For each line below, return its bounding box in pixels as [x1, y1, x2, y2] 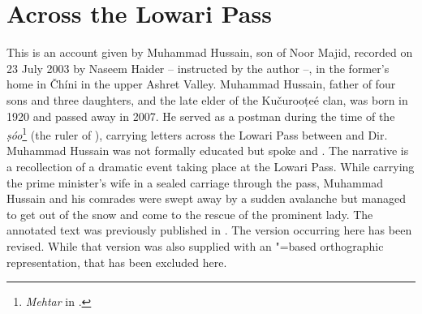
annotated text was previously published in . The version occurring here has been [6, 222, 412, 239]
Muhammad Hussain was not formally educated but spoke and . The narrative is [6, 142, 409, 159]
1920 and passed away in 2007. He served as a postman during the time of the [6, 107, 395, 124]
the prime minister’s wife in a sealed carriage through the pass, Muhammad [6, 174, 384, 191]
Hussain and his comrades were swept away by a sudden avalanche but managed [6, 190, 407, 207]
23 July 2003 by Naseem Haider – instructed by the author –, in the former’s [6, 59, 390, 76]
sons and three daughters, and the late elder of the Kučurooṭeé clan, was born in [6, 91, 408, 108]
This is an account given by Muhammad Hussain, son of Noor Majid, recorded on [6, 44, 413, 61]
